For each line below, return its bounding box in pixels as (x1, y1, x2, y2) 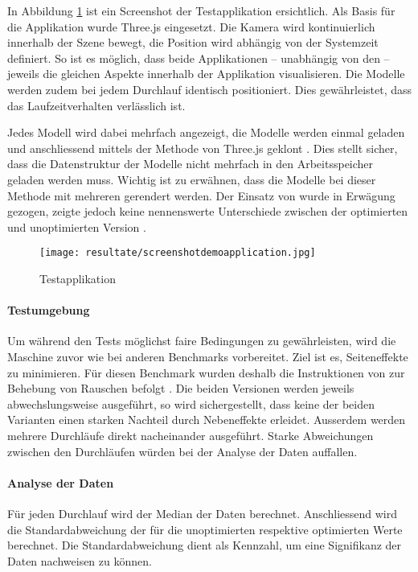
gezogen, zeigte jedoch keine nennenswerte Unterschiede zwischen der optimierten (7, 203, 408, 220)
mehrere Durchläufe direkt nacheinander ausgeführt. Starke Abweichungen (7, 426, 374, 443)
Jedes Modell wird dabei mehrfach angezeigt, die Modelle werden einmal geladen (7, 124, 405, 141)
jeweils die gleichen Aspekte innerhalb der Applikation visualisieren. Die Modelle (7, 65, 405, 82)
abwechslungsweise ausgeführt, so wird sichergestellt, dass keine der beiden (7, 395, 375, 412)
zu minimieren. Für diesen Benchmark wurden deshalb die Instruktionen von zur (7, 364, 405, 381)
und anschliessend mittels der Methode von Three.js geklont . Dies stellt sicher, (7, 139, 398, 156)
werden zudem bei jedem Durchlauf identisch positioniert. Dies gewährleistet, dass (7, 80, 412, 97)
